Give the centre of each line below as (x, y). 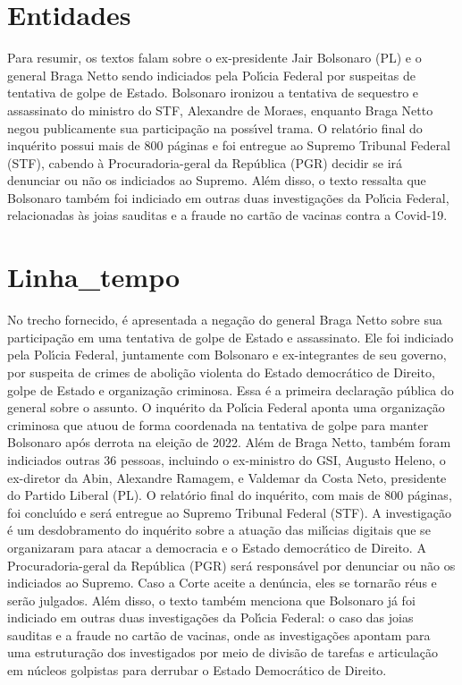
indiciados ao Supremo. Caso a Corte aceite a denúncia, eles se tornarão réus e (222, 583)
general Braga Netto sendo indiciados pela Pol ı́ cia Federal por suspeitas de (211, 75)
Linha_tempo (94, 277)
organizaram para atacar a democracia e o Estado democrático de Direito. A (217, 547)
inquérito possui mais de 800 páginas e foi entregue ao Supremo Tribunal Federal (229, 145)
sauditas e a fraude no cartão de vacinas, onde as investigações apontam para (219, 634)
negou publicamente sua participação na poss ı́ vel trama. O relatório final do (215, 127)
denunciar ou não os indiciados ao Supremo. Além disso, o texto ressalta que (217, 180)
